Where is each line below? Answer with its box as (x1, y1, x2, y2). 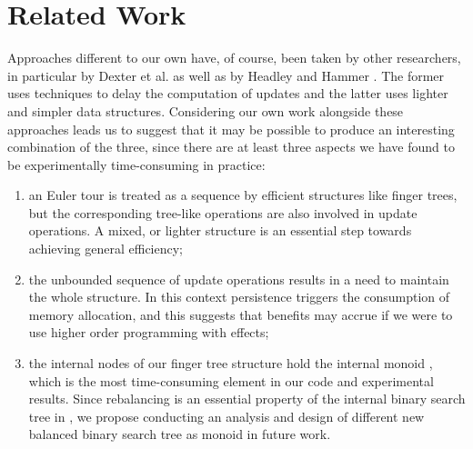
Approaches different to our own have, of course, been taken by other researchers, (7, 48, 461, 67)
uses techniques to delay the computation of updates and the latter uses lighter (7, 84, 448, 103)
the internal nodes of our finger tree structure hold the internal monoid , (28, 354, 433, 373)
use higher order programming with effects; (28, 323, 269, 342)
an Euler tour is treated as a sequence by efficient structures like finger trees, (28, 185, 458, 205)
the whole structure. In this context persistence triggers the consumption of (28, 287, 450, 306)
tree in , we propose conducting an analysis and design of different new (28, 406, 425, 425)
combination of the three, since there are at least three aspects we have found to (7, 137, 455, 156)
